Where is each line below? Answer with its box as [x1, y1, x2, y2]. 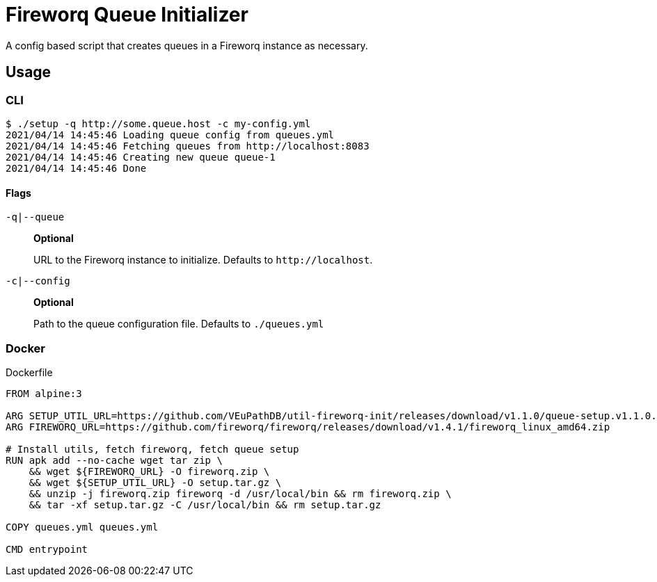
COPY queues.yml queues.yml [6, 521, 159, 533]
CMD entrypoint [6, 543, 88, 555]
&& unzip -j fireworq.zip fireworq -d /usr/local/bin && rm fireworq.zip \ [29, 487, 452, 499]
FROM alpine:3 [6, 387, 82, 399]
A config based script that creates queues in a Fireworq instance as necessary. [6, 39, 368, 51]
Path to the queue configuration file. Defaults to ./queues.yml [33, 318, 324, 330]
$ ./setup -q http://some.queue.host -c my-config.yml [6, 118, 311, 129]
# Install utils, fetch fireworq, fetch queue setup [6, 443, 299, 455]
